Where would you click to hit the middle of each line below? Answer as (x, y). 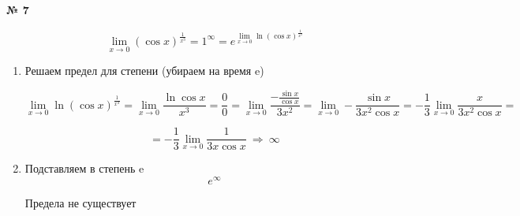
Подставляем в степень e (84, 168)
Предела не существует (80, 202)
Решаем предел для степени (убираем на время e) (144, 71)
